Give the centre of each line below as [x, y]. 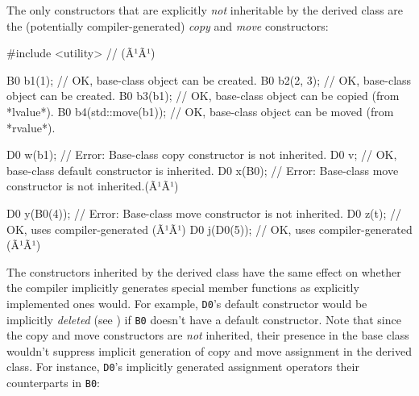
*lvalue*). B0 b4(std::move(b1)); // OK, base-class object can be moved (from [200, 111]
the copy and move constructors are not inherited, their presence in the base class [208, 335]
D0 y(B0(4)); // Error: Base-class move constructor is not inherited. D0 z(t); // [204, 213]
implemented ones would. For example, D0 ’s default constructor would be [187, 303]
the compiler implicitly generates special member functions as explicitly [183, 288]
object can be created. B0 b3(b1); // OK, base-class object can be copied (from [203, 96]
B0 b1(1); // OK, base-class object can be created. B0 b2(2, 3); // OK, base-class [209, 79]
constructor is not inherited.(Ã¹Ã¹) [93, 186]
